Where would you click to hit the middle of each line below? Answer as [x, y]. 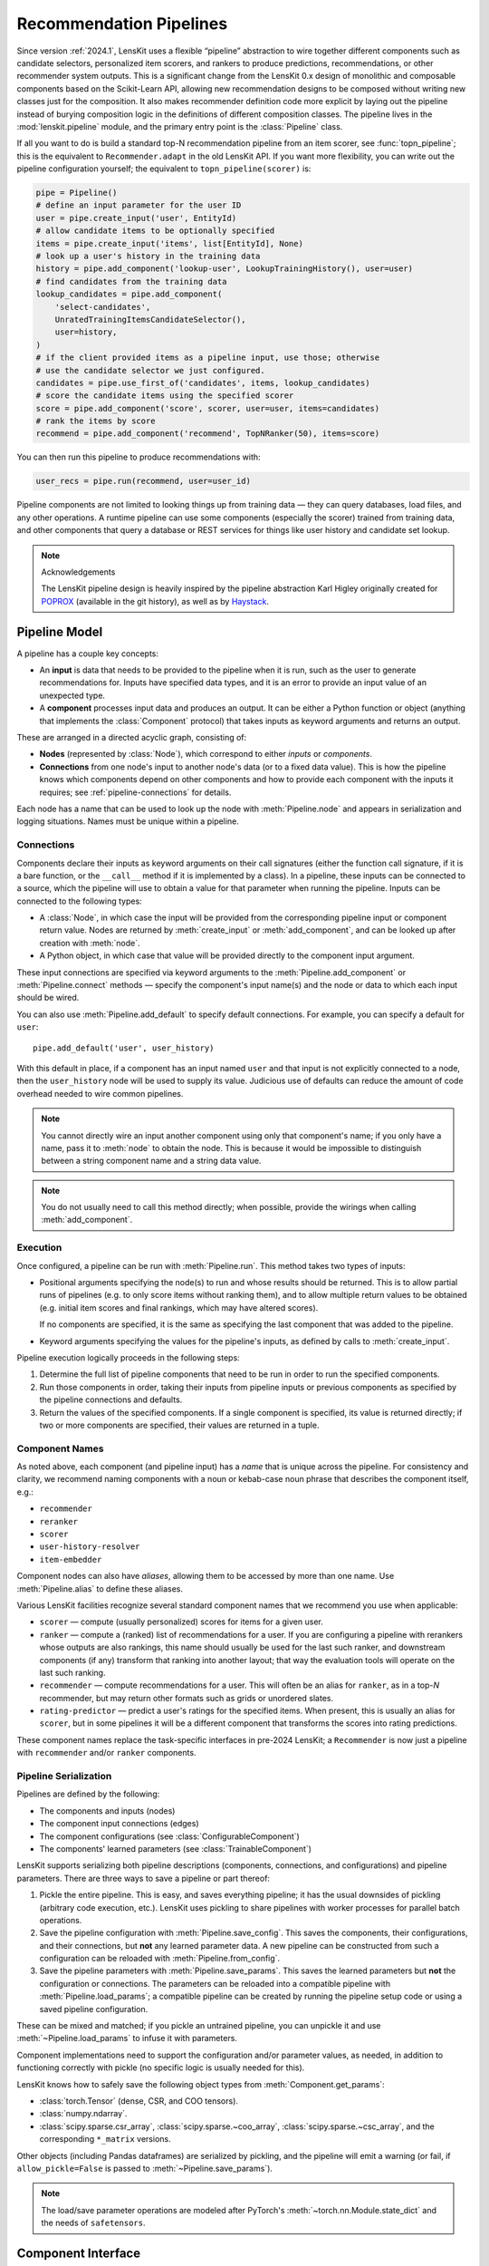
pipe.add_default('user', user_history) [124, 1048]
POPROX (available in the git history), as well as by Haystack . [155, 601]
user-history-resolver [90, 1547]
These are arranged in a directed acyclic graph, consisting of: [132, 738]
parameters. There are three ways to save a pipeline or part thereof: [144, 1878]
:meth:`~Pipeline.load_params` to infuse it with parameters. [127, 2038]
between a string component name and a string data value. [151, 1161]
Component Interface [78, 2253]
